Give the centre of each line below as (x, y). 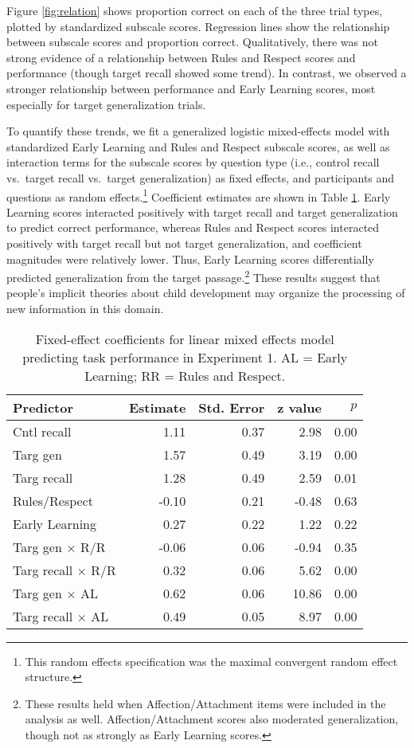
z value (299, 407)
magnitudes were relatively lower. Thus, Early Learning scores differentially (190, 258)
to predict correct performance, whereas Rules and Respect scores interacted (193, 227)
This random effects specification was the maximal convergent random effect (211, 661)
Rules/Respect (53, 500)
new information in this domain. (85, 308)
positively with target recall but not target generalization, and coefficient (184, 243)
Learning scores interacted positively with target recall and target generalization (202, 211)
